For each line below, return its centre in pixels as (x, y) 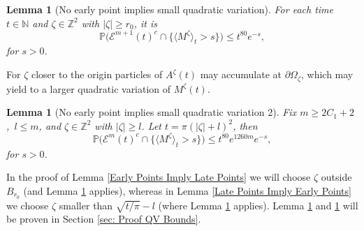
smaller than (86, 205)
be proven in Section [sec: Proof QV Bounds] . (104, 219)
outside (336, 177)
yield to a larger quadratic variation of (89, 88)
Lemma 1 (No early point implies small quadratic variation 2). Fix (152, 112)
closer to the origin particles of (97, 74)
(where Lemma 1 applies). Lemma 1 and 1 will (258, 205)
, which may (327, 74)
